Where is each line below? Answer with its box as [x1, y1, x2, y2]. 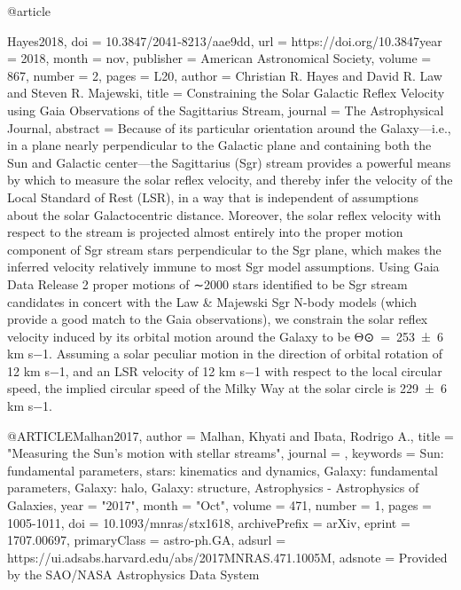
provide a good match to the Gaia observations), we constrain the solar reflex [7, 310, 428, 328]
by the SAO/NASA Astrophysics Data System [7, 565, 260, 584]
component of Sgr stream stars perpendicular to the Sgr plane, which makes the [7, 240, 441, 258]
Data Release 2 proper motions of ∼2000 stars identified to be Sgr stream [7, 274, 408, 293]
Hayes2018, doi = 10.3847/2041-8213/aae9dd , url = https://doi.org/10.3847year [7, 31, 442, 50]
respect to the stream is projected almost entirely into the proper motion [7, 223, 403, 241]
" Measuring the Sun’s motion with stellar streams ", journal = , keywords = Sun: [7, 444, 444, 462]
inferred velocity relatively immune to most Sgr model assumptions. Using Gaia [7, 257, 440, 276]
